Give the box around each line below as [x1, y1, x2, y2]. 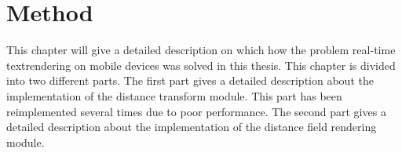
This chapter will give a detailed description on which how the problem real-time [6, 42, 396, 58]
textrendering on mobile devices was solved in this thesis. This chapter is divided [6, 56, 396, 73]
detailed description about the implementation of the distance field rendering [6, 118, 377, 135]
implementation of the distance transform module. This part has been [6, 87, 342, 104]
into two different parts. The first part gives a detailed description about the [6, 72, 374, 89]
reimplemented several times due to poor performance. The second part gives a [6, 103, 386, 119]
